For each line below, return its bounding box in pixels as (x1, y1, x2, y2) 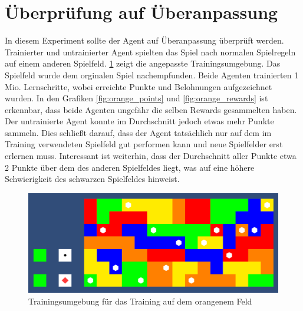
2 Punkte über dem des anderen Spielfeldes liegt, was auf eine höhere (5, 161, 255, 173)
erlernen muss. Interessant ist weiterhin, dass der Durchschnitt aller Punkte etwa (5, 150, 297, 162)
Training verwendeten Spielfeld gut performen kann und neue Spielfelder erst (5, 138, 283, 150)
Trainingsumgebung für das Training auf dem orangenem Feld (28, 295, 252, 307)
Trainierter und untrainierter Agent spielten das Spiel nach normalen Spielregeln (5, 45, 296, 58)
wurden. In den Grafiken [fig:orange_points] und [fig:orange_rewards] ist (5, 92, 268, 104)
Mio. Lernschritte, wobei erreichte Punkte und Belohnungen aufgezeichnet (5, 80, 272, 92)
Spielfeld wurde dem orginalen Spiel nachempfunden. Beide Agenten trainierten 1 (5, 68, 299, 81)
